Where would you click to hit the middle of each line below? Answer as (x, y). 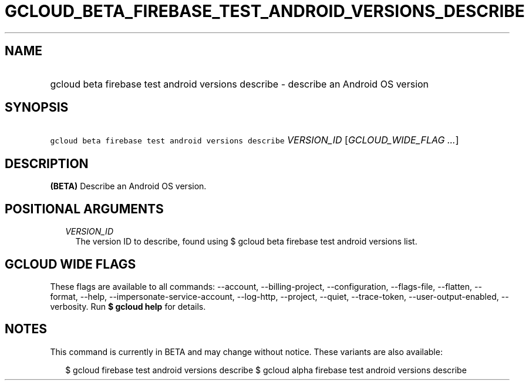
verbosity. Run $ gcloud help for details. (128, 306)
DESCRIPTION (47, 163)
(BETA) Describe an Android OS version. (128, 186)
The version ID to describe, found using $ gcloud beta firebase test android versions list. (246, 242)
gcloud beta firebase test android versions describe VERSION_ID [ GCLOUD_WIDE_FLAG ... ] (255, 140)
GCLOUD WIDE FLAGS (70, 264)
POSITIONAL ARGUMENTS (84, 209)
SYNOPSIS (37, 108)
